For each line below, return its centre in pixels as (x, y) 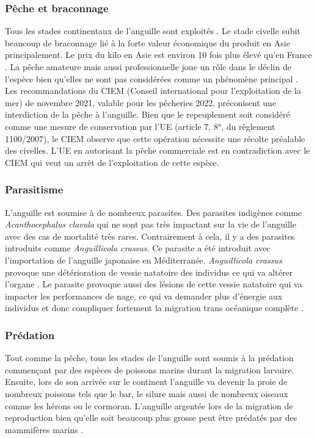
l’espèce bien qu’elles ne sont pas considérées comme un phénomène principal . (152, 78)
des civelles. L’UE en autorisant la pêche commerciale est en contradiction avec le (158, 150)
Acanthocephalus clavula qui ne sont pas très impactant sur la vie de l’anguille (151, 224)
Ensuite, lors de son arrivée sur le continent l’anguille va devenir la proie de (146, 382)
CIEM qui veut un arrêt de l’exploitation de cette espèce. (112, 162)
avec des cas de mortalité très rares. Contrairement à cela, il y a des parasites (150, 236)
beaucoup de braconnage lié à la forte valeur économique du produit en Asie (148, 42)
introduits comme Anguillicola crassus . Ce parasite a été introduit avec (138, 248)
